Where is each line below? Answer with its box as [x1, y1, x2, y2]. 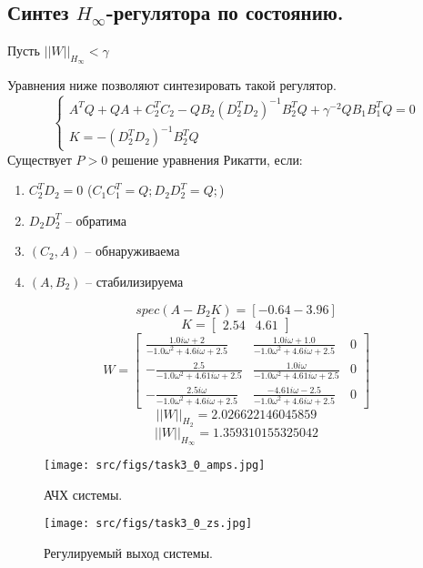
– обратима [65, 210, 127, 229]
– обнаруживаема [85, 241, 180, 260]
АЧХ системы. [44, 484, 123, 503]
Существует [7, 149, 72, 168]
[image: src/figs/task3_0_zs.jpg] [44, 517, 253, 531]
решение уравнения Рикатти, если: [111, 149, 303, 168]
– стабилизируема [85, 271, 184, 290]
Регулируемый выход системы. [44, 543, 213, 562]
